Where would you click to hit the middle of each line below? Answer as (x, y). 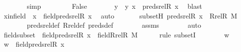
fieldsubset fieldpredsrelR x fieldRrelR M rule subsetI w (116, 34)
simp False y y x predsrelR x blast (114, 6)
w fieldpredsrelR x (34, 44)
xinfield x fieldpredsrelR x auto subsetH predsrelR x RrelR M (120, 15)
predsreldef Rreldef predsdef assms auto (114, 25)
